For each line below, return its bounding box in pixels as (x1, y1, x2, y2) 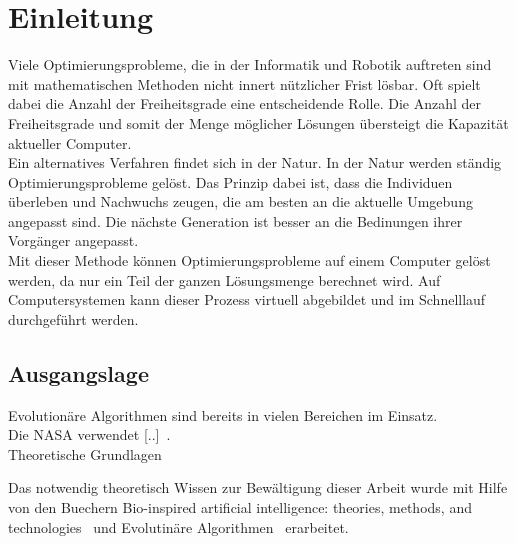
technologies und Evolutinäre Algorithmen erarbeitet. (8, 516, 349, 537)
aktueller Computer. (8, 132, 132, 153)
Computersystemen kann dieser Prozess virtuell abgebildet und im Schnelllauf (8, 289, 486, 310)
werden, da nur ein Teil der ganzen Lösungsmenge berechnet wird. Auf (8, 269, 441, 290)
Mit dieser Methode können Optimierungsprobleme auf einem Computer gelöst (8, 250, 491, 271)
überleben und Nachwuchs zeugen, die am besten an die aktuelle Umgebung (8, 191, 473, 212)
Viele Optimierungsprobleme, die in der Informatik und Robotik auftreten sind (8, 54, 492, 75)
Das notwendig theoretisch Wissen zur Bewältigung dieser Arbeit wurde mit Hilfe (8, 477, 508, 498)
